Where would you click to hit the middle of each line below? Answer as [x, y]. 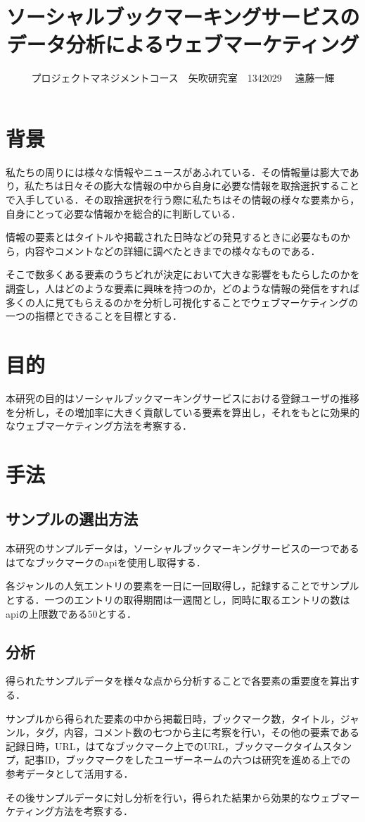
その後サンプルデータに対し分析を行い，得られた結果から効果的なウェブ [173, 797]
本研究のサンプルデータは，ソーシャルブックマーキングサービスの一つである [182, 548]
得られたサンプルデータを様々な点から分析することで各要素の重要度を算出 [178, 681]
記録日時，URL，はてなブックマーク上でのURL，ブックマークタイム [164, 746]
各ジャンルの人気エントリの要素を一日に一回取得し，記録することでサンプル [182, 586]
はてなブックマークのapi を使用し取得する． [106, 562]
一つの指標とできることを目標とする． [94, 316]
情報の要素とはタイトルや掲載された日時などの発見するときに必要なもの [173, 237]
